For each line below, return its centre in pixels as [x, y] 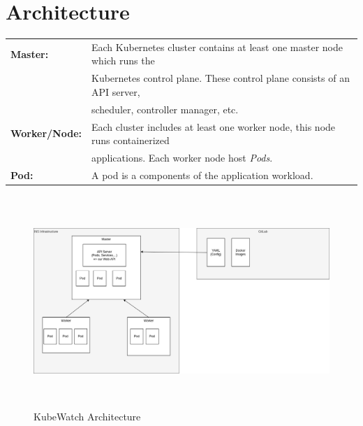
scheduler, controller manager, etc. [165, 109]
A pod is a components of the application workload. [202, 175]
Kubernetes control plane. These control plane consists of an [221, 78]
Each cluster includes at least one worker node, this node [214, 126]
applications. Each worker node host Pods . [182, 158]
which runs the [123, 61]
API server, [116, 91]
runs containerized [131, 140]
